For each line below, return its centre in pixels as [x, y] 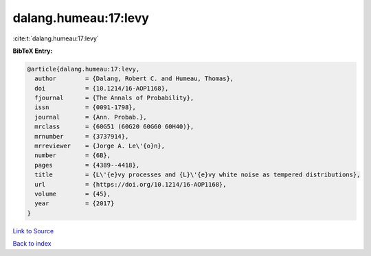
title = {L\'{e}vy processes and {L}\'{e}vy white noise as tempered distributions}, [198, 175]
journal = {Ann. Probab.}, [91, 117]
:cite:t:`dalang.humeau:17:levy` [56, 38]
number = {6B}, [73, 155]
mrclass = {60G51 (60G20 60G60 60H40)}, [114, 127]
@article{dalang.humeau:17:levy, [83, 69]
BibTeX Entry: [33, 51]
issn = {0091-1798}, [86, 107]
